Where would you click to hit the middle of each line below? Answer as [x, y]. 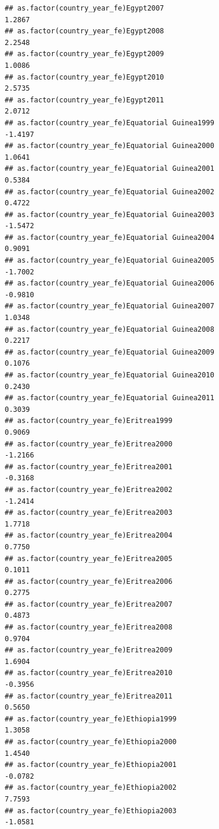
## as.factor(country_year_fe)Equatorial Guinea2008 [109, 329]
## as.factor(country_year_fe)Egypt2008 [85, 31]
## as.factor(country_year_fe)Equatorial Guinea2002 [109, 192]
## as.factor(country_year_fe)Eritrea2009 [89, 650]
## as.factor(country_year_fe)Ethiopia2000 [91, 742]
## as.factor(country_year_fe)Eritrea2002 [89, 489]
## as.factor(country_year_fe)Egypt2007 [85, 8]
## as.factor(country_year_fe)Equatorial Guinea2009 [109, 352]
